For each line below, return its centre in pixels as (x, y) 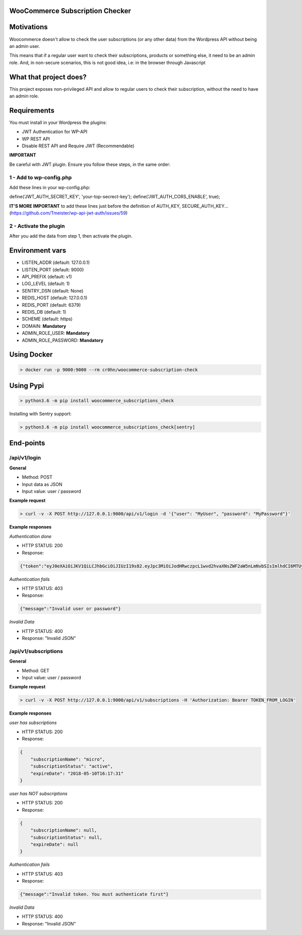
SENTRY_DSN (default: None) (53, 290)
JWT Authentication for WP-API (55, 132)
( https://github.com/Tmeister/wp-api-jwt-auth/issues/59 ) (68, 213)
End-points (27, 443)
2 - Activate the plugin (37, 226)
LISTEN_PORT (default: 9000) (53, 269)
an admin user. (25, 46)
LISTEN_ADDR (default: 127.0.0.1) (56, 263)
